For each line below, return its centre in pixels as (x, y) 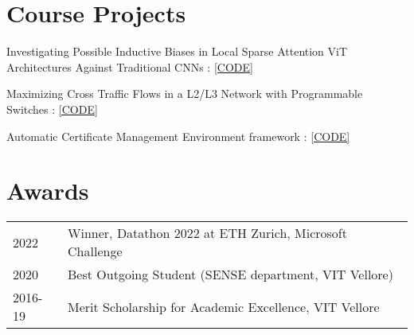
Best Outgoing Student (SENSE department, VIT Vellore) (230, 275)
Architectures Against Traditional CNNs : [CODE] (130, 66)
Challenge (95, 251)
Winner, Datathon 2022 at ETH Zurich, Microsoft (207, 233)
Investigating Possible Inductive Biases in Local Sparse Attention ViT (177, 51)
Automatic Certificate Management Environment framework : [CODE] (178, 136)
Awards (48, 191)
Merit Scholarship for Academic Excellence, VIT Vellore (224, 306)
